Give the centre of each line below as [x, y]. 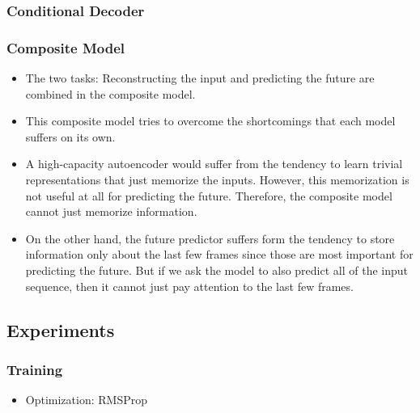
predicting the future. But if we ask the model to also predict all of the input [217, 270]
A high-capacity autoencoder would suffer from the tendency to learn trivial [214, 164]
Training [35, 369]
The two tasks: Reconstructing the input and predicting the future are [200, 78]
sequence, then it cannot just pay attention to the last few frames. [189, 286]
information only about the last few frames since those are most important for [219, 254]
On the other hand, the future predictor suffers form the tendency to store [210, 238]
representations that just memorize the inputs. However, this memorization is [217, 180]
